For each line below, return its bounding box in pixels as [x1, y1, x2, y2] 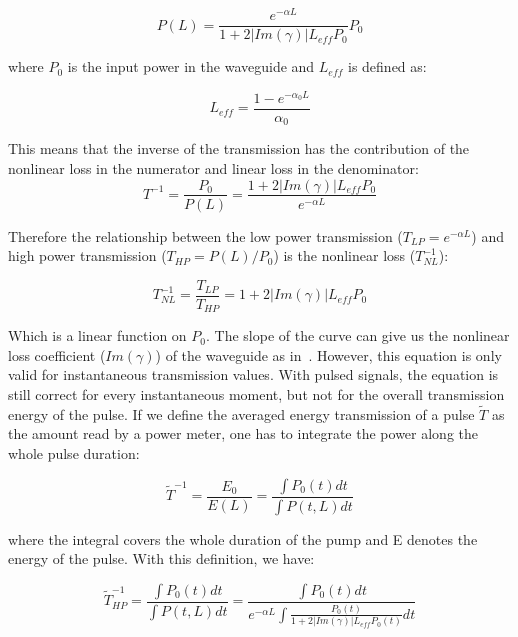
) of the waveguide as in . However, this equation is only [155, 344, 502, 365]
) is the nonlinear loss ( [273, 245, 416, 266]
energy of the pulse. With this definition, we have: [8, 548, 315, 569]
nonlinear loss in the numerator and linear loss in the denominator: [8, 157, 419, 178]
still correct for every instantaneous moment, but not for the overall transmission [8, 384, 505, 405]
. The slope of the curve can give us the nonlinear [206, 325, 510, 346]
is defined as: [347, 56, 427, 77]
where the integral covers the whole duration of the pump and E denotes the [8, 528, 478, 549]
